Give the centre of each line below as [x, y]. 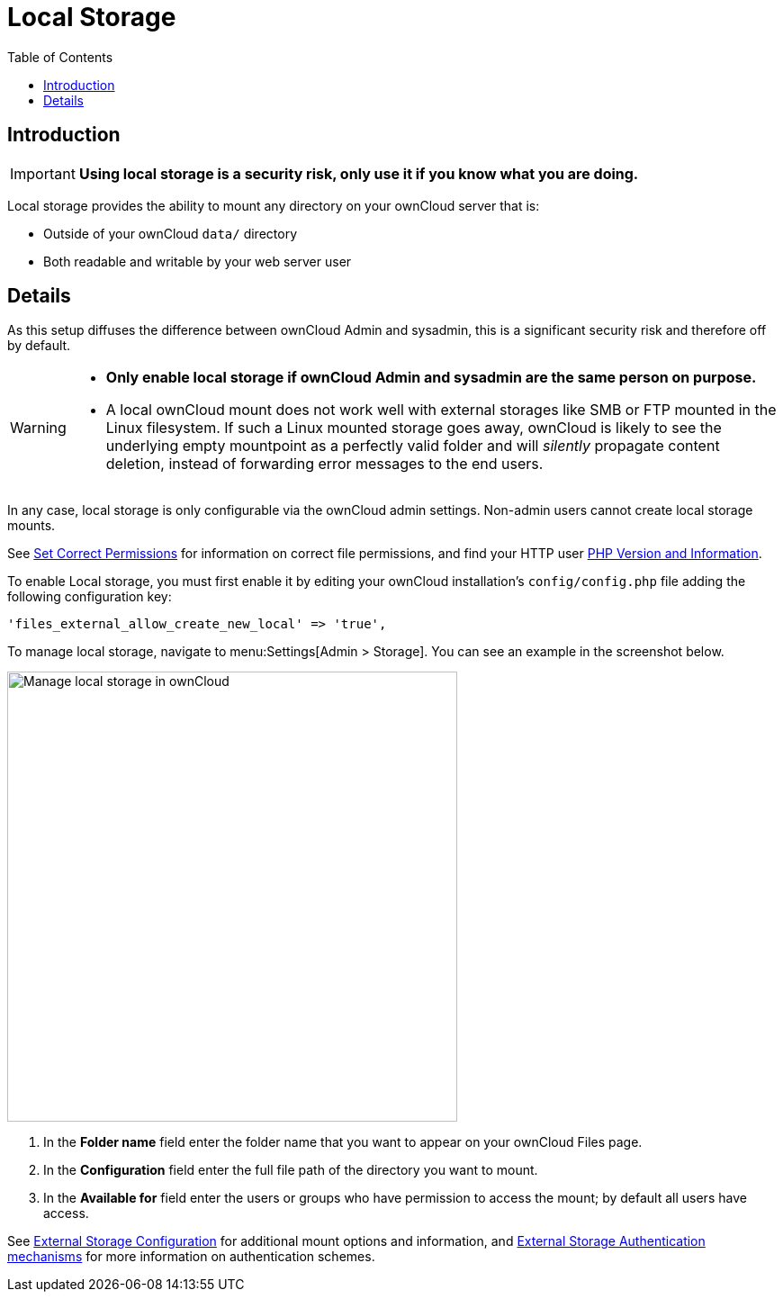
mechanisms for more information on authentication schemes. [191, 1257]
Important [43, 173]
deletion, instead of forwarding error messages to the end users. [324, 464]
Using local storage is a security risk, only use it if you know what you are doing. [359, 173]
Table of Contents [60, 57]
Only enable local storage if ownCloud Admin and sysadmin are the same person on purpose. [431, 378]
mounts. [31, 526]
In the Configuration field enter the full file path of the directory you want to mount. [291, 1170]
